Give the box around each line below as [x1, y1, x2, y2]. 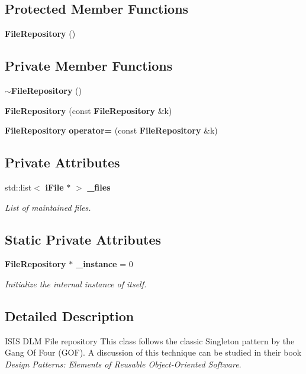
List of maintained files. [5, 201, 91, 213]
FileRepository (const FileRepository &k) [5, 104, 172, 116]
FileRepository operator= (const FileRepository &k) [5, 124, 218, 137]
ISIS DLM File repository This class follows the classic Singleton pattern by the [5, 334, 295, 347]
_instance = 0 [75, 258, 133, 270]
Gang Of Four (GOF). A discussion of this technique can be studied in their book [5, 346, 302, 359]
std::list [5, 180, 32, 193]
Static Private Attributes [5, 230, 162, 248]
